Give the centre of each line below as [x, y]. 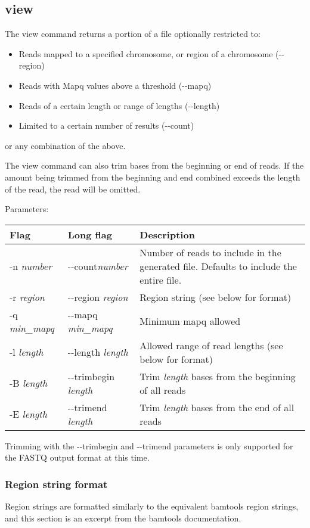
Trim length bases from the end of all [217, 407]
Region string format [56, 484]
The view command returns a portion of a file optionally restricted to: [133, 34]
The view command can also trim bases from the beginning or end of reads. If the [154, 165]
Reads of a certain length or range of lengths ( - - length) [119, 105]
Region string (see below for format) [216, 297]
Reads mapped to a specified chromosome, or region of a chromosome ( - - [151, 53]
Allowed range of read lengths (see [211, 345]
